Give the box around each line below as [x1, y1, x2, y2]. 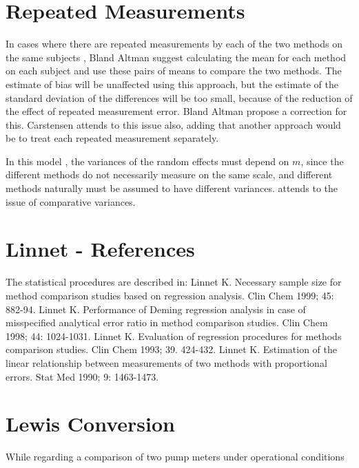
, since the [300, 153, 344, 168]
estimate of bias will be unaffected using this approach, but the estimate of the [6, 76, 339, 91]
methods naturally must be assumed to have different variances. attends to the [6, 181, 338, 195]
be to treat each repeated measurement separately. [6, 131, 219, 145]
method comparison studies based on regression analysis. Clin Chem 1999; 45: [6, 288, 334, 302]
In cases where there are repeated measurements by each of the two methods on [6, 36, 342, 51]
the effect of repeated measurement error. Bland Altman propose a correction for [6, 104, 347, 118]
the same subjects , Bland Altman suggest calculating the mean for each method [6, 50, 347, 64]
